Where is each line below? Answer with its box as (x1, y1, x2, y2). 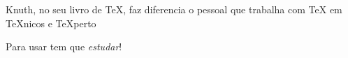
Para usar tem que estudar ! (6, 39, 122, 54)
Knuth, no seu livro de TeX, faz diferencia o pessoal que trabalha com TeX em (6, 2, 342, 16)
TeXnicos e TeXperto (6, 15, 96, 30)
